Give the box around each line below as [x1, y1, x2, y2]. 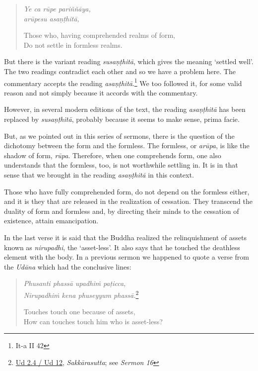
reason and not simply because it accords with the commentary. [4, 87, 198, 97]
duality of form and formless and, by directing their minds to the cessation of [4, 205, 239, 216]
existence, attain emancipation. [4, 215, 99, 226]
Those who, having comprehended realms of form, [23, 30, 175, 40]
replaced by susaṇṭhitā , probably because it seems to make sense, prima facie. [4, 114, 240, 124]
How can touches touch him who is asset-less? [23, 316, 163, 326]
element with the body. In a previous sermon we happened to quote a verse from [4, 252, 249, 262]
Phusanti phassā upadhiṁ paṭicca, [23, 278, 126, 288]
